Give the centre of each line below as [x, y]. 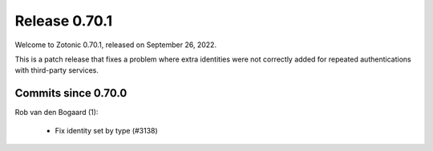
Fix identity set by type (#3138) [106, 130]
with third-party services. [57, 70]
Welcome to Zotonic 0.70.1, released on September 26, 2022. [115, 45]
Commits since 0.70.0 [71, 93]
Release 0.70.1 [64, 21]
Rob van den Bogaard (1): [57, 113]
